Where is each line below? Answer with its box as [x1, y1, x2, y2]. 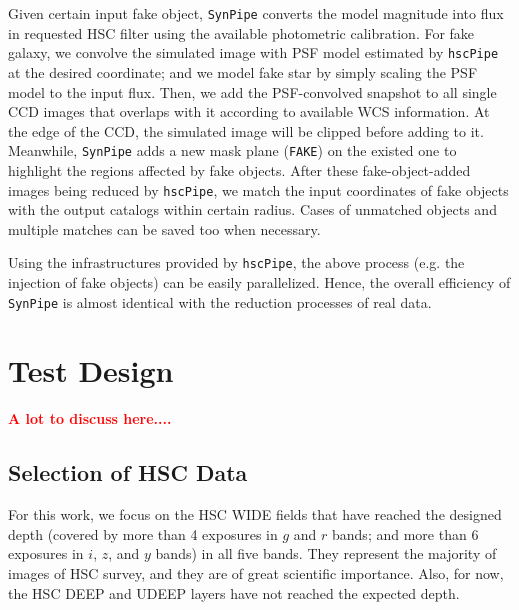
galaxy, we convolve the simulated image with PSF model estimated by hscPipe [8, 42, 499, 63]
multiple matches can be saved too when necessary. [8, 218, 321, 239]
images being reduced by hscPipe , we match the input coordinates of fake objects [8, 179, 509, 200]
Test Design [8, 350, 174, 391]
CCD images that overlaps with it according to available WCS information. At [8, 101, 490, 122]
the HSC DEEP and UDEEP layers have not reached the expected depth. [8, 582, 460, 603]
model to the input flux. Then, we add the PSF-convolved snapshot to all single [8, 81, 497, 102]
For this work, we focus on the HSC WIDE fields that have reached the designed [8, 504, 502, 525]
